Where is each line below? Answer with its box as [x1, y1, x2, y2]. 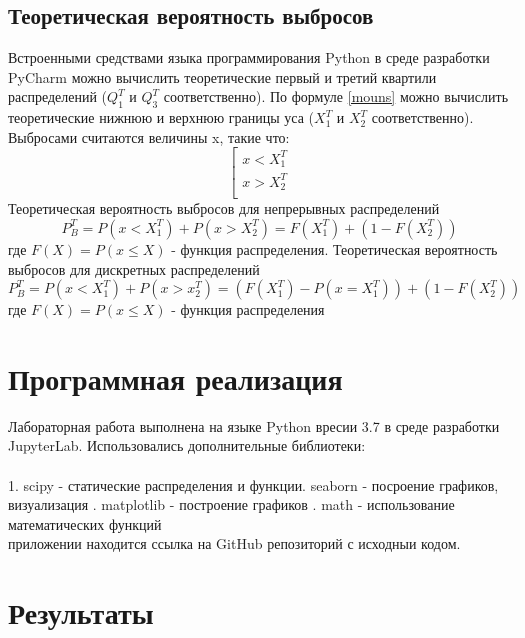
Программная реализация [8, 357, 343, 398]
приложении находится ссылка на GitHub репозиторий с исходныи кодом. [8, 533, 461, 554]
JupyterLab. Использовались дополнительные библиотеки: [8, 435, 366, 456]
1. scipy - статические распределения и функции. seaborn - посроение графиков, [8, 474, 499, 495]
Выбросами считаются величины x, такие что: [8, 126, 290, 147]
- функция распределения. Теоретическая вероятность [171, 238, 498, 259]
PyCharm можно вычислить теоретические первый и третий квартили [8, 66, 437, 87]
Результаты [8, 592, 154, 633]
